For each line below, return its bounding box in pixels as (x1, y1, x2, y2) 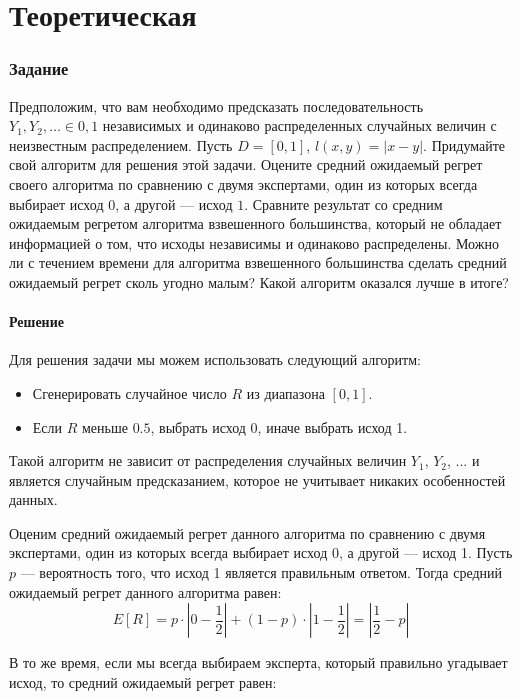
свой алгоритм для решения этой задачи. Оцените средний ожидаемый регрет (9, 154, 483, 175)
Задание (9, 56, 69, 81)
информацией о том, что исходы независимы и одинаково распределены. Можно (9, 232, 499, 253)
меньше (82, 416, 128, 437)
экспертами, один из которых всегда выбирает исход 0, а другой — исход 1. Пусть (9, 542, 513, 563)
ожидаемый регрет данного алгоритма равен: (9, 581, 282, 602)
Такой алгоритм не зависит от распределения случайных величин (9, 450, 407, 471)
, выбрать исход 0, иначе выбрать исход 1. (150, 416, 408, 437)
